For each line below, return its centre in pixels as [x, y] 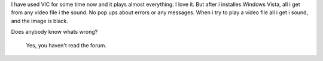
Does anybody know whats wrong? [54, 32]
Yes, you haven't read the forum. [66, 45]
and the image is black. [40, 21]
